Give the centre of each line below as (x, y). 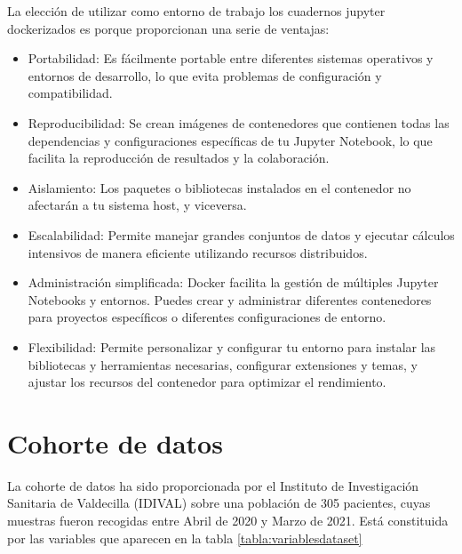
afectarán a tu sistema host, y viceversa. (137, 205)
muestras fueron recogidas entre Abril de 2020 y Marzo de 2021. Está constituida (228, 520)
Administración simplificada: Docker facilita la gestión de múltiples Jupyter (233, 282)
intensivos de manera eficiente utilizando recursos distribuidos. (198, 252)
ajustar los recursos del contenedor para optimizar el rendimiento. (207, 382)
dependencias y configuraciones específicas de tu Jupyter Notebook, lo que (230, 140)
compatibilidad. (70, 93)
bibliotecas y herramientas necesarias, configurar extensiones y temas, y (223, 364)
